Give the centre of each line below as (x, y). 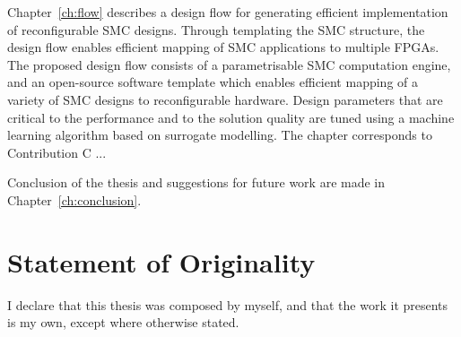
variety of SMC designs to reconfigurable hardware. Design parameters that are (225, 99)
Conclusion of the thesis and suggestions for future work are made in (196, 182)
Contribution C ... (57, 152)
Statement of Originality (161, 261)
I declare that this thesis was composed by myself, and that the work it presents (228, 304)
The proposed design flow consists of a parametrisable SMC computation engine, (229, 64)
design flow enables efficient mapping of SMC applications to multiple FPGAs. (223, 47)
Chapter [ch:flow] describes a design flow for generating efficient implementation (228, 12)
